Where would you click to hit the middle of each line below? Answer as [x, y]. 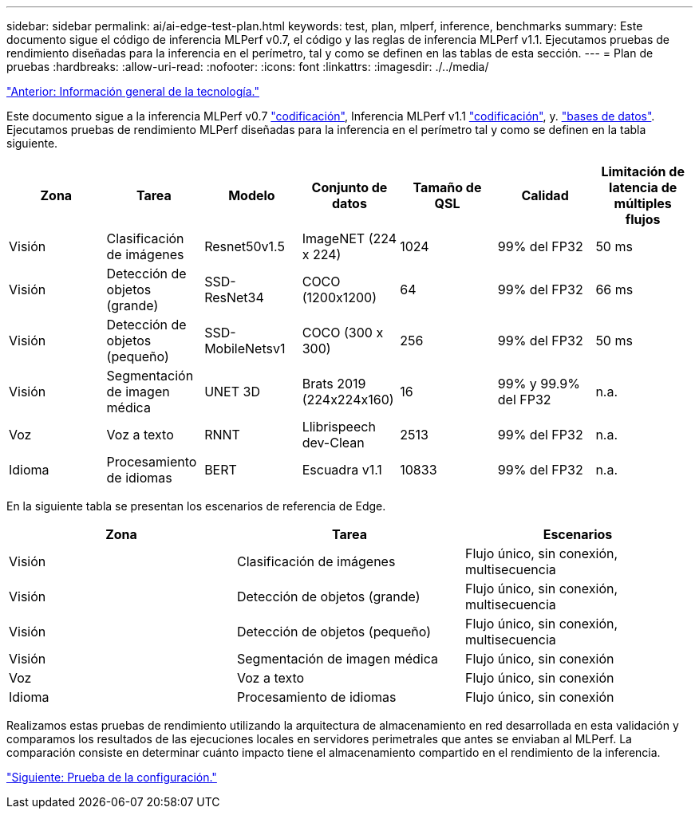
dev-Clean [333, 443]
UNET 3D [232, 392]
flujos [643, 219]
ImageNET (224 [349, 238]
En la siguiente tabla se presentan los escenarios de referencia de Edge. [196, 506]
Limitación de [643, 171]
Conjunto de [349, 187]
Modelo [252, 195]
